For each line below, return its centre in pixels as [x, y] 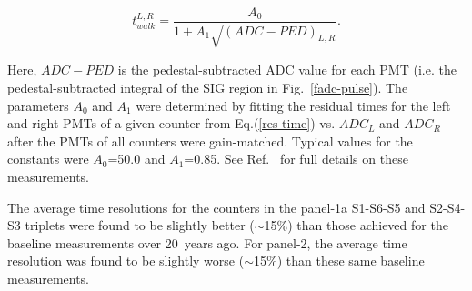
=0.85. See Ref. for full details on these [296, 159]
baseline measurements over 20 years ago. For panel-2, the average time [207, 242]
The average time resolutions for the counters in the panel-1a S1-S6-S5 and [216, 207]
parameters [38, 105]
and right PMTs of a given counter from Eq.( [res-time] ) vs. [171, 123]
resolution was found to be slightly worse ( [126, 261]
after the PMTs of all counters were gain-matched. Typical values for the [210, 140]
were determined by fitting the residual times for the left [293, 105]
